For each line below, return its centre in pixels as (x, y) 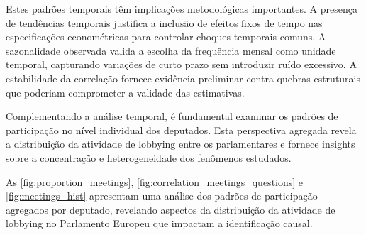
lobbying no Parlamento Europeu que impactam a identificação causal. (159, 223)
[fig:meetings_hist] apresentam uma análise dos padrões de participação (162, 196)
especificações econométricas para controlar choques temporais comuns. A (166, 37)
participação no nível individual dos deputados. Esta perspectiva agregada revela (181, 130)
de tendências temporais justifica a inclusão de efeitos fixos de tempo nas (164, 22)
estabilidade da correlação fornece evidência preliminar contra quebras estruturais (183, 78)
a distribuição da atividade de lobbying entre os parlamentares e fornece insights (181, 144)
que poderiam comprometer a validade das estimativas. (125, 92)
